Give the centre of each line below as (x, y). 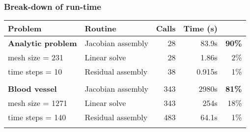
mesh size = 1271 (38, 103)
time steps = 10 (35, 72)
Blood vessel (32, 89)
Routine (100, 28)
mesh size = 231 (36, 57)
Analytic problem (42, 43)
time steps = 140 (37, 117)
